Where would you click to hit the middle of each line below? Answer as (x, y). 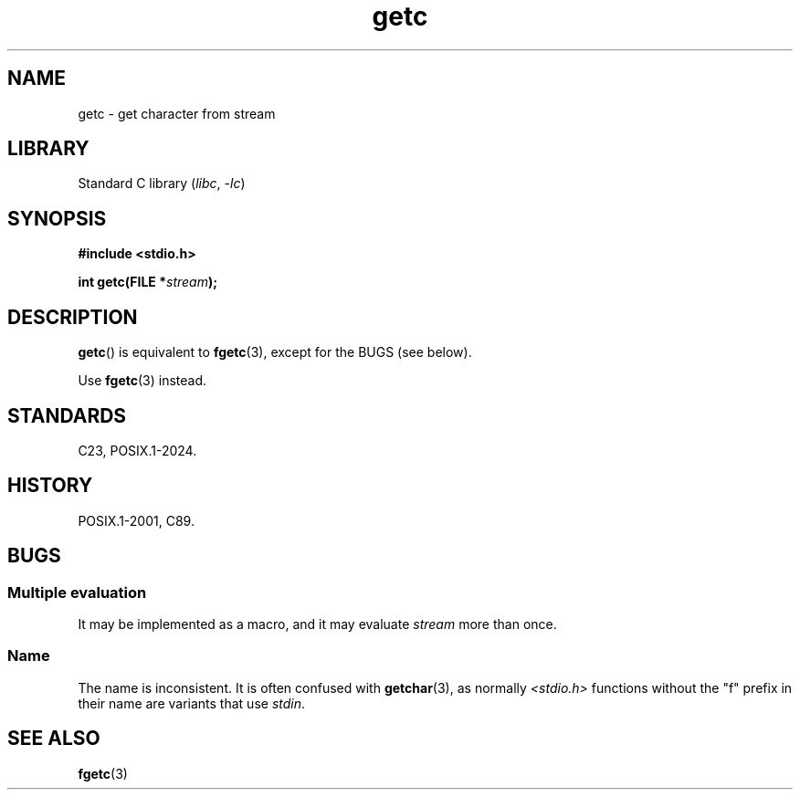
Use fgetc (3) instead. (142, 381)
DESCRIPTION (73, 317)
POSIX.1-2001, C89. (136, 520)
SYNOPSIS (57, 218)
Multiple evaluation (77, 592)
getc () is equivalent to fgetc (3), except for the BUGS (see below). (275, 352)
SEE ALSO (54, 739)
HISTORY (50, 486)
